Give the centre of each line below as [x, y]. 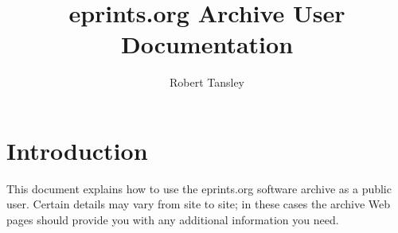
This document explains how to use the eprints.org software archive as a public [199, 188]
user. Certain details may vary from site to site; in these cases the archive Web [199, 204]
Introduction [77, 150]
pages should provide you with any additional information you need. [173, 220]
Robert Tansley [207, 82]
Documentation [207, 44]
